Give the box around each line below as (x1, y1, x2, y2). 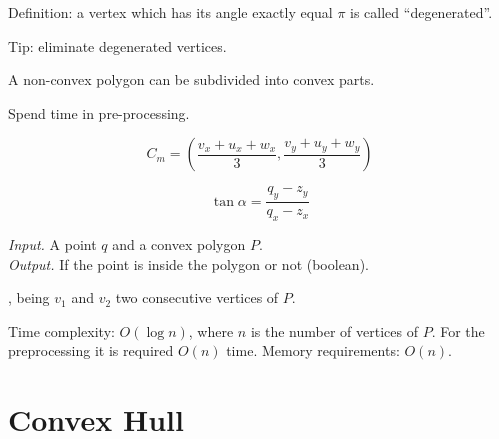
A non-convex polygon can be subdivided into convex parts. (8, 69, 375, 90)
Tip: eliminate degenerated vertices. (8, 35, 227, 56)
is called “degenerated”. (350, 2, 493, 22)
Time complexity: (8, 320, 115, 341)
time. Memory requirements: (226, 340, 400, 361)
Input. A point (8, 234, 97, 254)
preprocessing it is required (8, 340, 174, 361)
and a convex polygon (112, 234, 246, 254)
